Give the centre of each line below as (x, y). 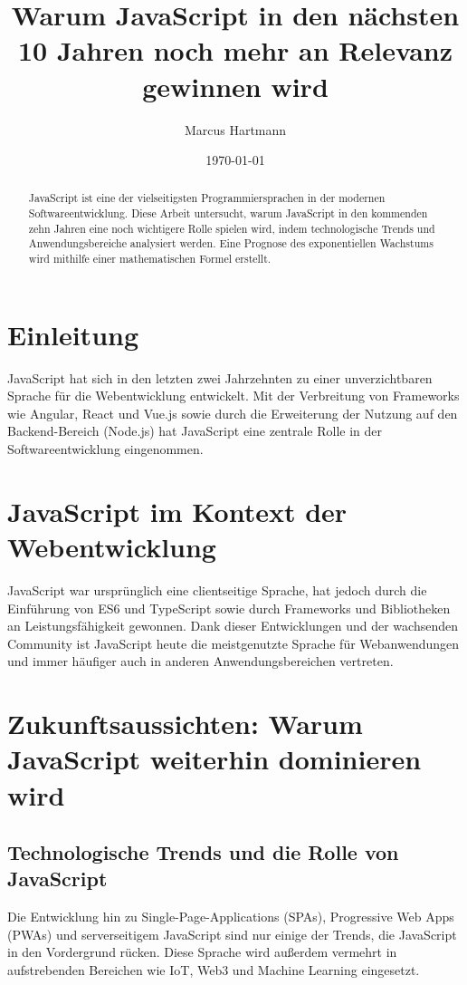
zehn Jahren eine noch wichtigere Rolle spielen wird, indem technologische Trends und (232, 228)
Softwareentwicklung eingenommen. (105, 449)
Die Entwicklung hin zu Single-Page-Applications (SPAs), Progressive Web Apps (231, 917)
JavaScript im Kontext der (177, 511)
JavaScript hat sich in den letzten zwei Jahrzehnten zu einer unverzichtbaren (220, 377)
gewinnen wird (235, 86)
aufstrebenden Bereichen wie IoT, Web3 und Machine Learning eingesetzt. (214, 970)
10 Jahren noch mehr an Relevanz (235, 50)
